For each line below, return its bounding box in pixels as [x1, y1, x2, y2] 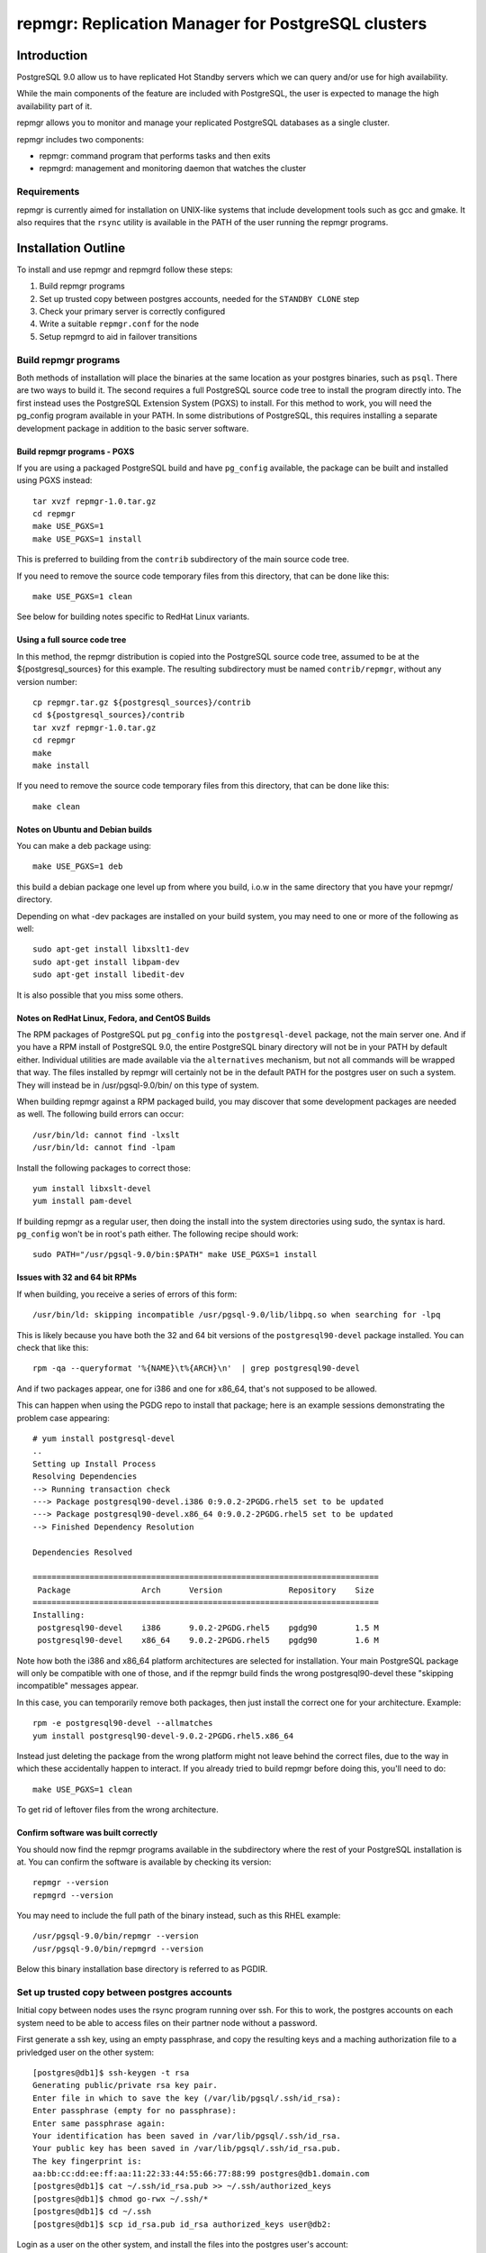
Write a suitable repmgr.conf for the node [39, 318, 200, 329]
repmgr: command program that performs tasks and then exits [39, 151, 271, 161]
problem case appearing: [16, 1412, 110, 1423]
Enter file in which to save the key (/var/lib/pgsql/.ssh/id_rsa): [32, 2093, 341, 2103]
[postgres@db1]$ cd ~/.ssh [32, 2206, 152, 2217]
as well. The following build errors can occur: [16, 1108, 184, 1119]
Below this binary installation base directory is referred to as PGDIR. [16, 1964, 268, 1975]
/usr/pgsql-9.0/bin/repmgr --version [32, 1931, 200, 1941]
